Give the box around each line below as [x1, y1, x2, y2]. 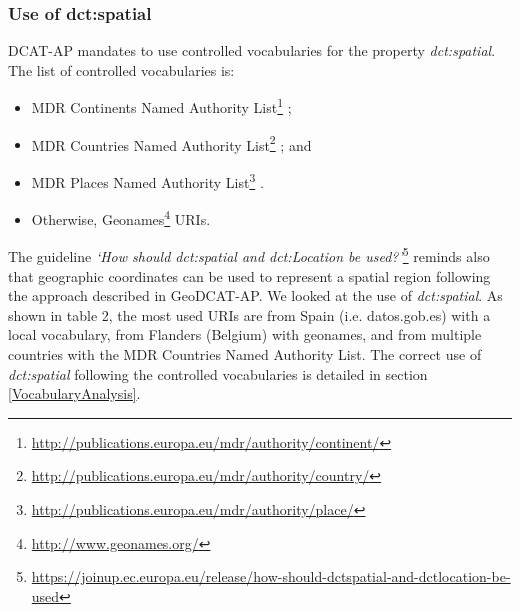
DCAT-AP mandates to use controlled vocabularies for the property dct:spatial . [8, 40, 496, 61]
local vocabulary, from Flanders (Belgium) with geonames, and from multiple [8, 324, 482, 345]
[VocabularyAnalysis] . [8, 383, 141, 404]
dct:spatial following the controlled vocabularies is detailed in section [8, 363, 428, 384]
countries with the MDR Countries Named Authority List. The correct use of [8, 344, 482, 365]
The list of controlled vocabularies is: [8, 59, 235, 80]
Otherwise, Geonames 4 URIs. [31, 206, 211, 229]
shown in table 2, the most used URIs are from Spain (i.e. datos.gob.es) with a [8, 304, 491, 325]
